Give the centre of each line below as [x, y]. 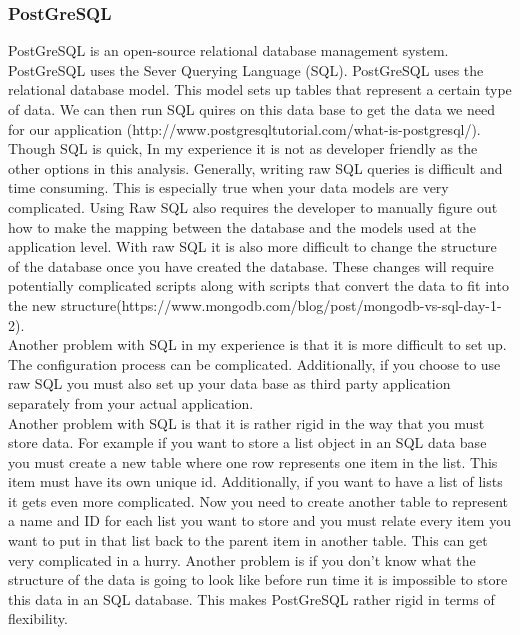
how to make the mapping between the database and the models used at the [242, 226]
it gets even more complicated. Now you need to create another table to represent [258, 500]
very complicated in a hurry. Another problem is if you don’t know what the [242, 559]
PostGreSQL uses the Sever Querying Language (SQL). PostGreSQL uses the [246, 69]
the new [32, 304]
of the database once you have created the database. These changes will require [251, 265]
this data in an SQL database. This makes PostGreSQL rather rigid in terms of [251, 598]
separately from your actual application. [131, 402]
